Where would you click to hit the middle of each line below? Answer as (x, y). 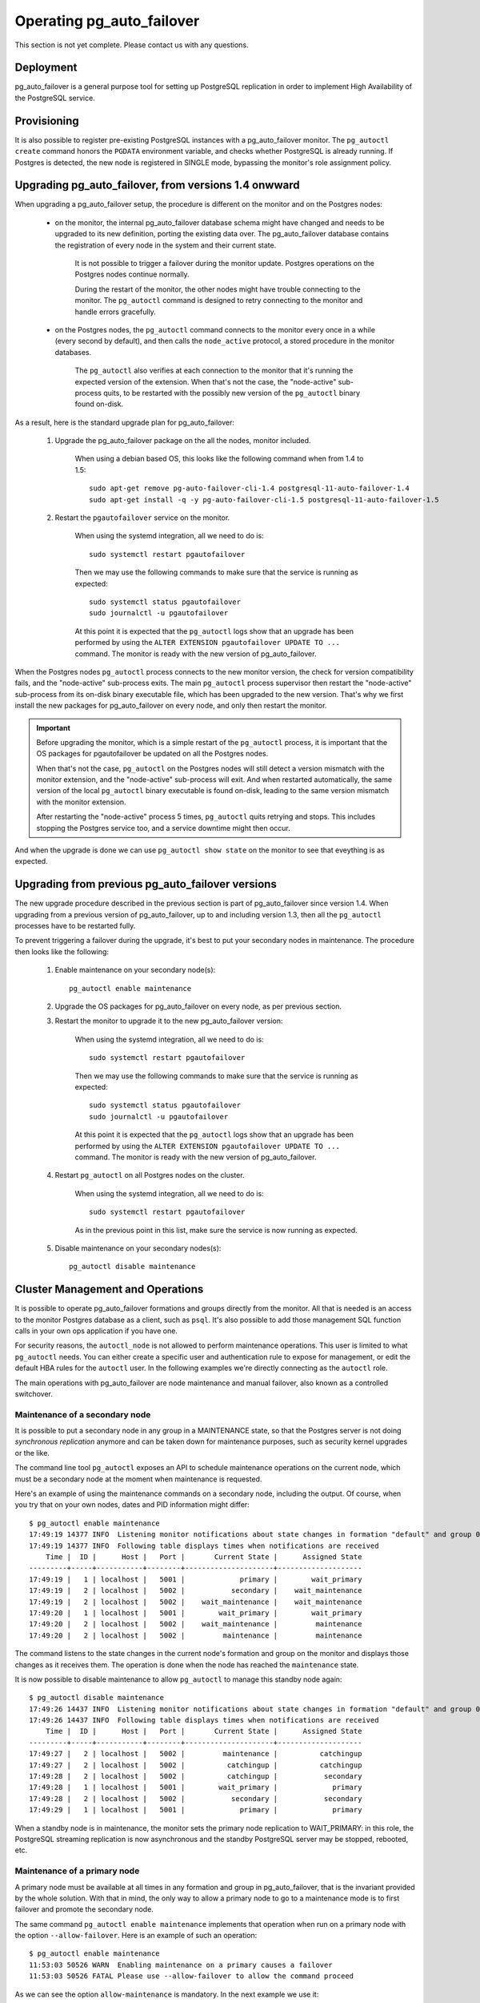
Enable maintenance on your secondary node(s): (135, 970)
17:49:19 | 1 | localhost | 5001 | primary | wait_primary (196, 1579)
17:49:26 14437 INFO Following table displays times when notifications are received (204, 1720)
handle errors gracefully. (115, 312)
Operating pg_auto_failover (107, 21)
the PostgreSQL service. (55, 98)
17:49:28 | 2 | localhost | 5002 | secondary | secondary (196, 1798)
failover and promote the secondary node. (84, 1909)
